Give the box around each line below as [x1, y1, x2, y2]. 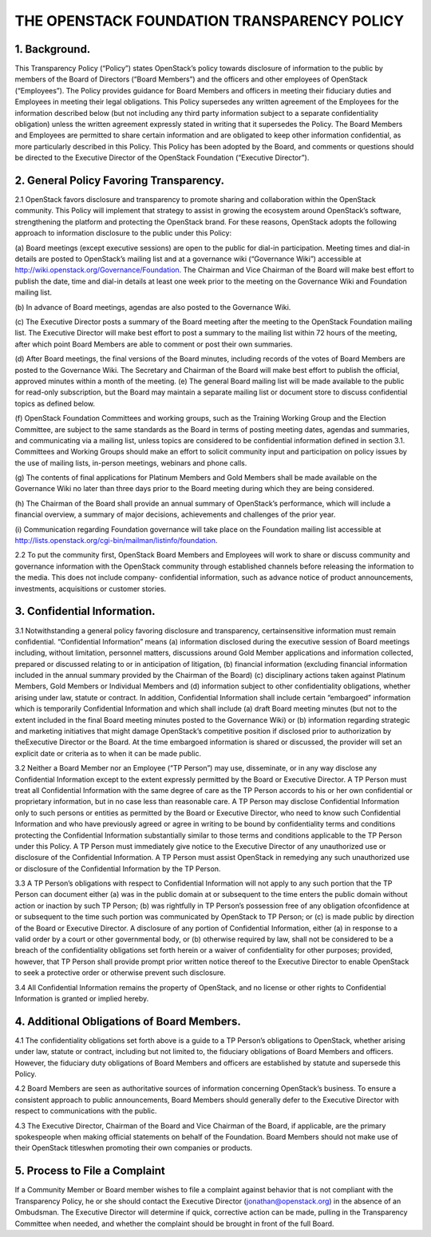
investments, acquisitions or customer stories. [14, 584, 167, 593]
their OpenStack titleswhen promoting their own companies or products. [14, 1143, 253, 1153]
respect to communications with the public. [14, 1106, 157, 1116]
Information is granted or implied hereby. [14, 994, 149, 1003]
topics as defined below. [14, 398, 96, 408]
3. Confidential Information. [14, 605, 156, 618]
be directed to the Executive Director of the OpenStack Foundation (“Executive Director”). [14, 153, 310, 163]
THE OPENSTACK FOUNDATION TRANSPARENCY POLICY [14, 12, 405, 30]
